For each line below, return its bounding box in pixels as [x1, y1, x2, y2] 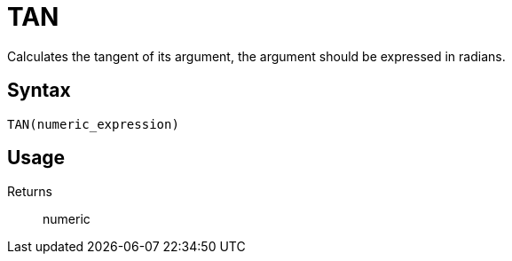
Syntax [7, 79, 71, 102]
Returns [7, 184, 52, 200]
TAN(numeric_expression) [7, 116, 179, 131]
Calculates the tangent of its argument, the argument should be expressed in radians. [7, 48, 506, 64]
